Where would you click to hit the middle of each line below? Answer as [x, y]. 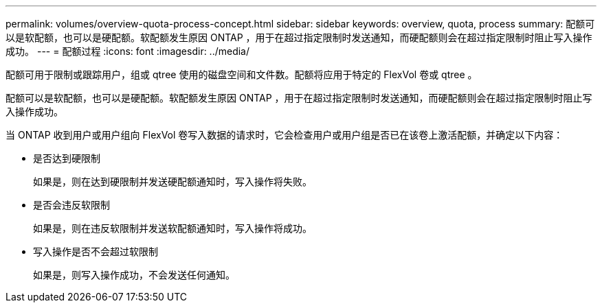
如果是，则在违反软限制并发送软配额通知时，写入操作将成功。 [172, 228]
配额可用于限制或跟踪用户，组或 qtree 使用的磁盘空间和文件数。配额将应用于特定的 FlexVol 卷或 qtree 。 [242, 74]
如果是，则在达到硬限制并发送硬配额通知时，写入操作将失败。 [172, 181]
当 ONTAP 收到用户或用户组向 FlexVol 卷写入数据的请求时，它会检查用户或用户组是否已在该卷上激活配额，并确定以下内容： [285, 135]
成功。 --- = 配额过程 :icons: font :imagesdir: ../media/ [128, 51]
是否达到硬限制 [67, 158]
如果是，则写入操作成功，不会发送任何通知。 [134, 275]
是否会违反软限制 [71, 205]
